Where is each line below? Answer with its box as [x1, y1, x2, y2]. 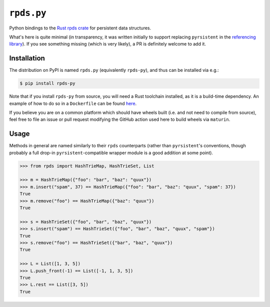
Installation [9, 54, 45, 62]
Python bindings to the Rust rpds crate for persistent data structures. [9, 25, 151, 31]
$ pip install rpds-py [19, 80, 75, 86]
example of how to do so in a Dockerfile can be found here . [9, 100, 137, 106]
